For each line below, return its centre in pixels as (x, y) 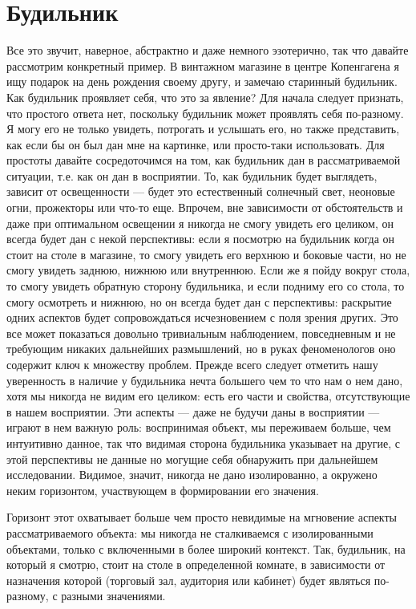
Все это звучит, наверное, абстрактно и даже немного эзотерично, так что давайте (208, 50)
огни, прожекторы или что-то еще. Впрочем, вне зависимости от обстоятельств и (205, 207)
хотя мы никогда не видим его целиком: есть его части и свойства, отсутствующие (208, 396)
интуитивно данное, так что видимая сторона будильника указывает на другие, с (204, 443)
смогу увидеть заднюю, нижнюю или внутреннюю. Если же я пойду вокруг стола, (208, 270)
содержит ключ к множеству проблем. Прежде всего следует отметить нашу (192, 364)
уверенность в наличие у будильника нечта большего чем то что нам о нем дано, (205, 380)
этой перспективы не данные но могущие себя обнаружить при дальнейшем (192, 459)
